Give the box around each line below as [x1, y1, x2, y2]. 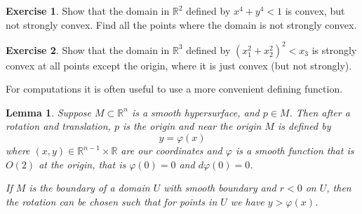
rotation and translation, [6, 119, 111, 133]
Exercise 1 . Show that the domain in [6, 4, 170, 18]
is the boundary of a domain [29, 180, 150, 195]
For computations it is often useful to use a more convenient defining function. [6, 81, 343, 96]
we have [230, 194, 264, 208]
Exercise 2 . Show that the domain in [6, 42, 170, 57]
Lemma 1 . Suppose [6, 105, 92, 119]
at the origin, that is [39, 156, 126, 171]
